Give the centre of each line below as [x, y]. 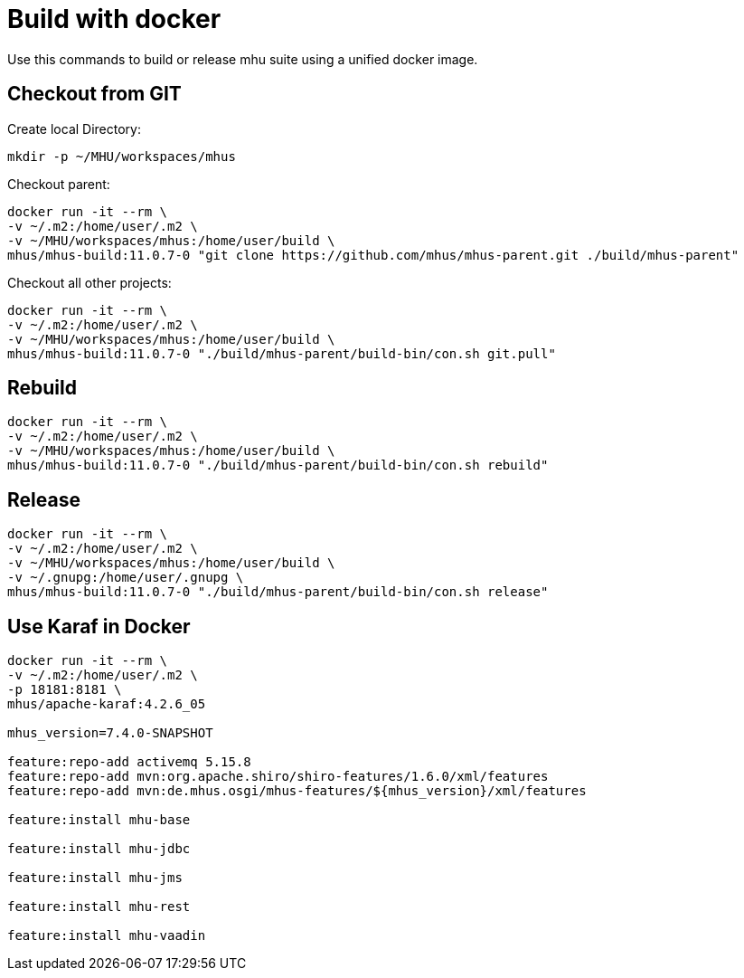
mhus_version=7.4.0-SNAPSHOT [110, 733]
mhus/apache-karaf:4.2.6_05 [107, 704]
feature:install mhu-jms [95, 878]
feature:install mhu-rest [99, 907]
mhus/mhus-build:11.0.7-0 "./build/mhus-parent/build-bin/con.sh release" [278, 592]
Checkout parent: [59, 184]
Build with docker [114, 19]
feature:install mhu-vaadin [107, 936]
